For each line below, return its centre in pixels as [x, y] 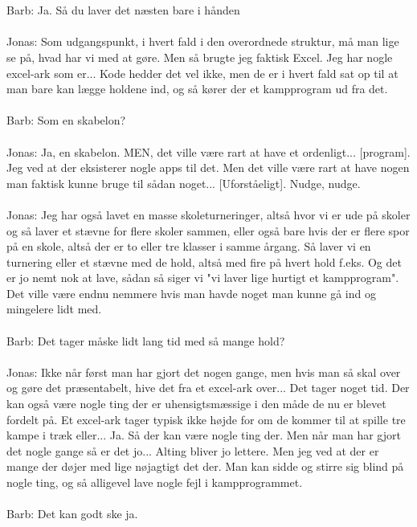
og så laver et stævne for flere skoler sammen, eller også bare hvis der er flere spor [208, 230]
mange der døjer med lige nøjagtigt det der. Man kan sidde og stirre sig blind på [205, 466]
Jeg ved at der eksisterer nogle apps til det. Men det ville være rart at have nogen [208, 167]
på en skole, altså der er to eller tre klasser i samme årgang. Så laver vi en [189, 246]
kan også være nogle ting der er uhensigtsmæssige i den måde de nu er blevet [196, 404]
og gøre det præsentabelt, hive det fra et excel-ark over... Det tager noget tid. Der [208, 388]
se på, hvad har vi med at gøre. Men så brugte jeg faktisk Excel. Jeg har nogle [200, 57]
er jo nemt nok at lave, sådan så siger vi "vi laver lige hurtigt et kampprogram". [203, 278]
